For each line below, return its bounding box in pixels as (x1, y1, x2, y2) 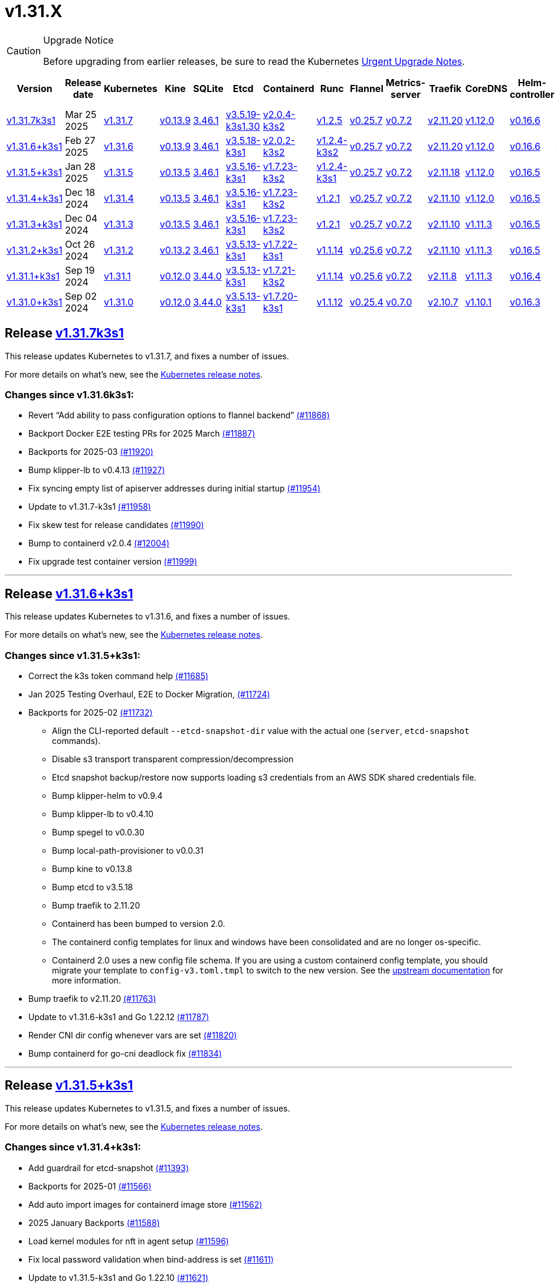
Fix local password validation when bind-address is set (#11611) (28, 1254, 274, 1264)
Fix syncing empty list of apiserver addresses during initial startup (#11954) (28, 483, 321, 494)
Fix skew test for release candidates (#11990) (28, 520, 204, 530)
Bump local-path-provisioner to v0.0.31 (52, 845, 204, 855)
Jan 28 (65, 160, 96, 172)
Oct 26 (65, 238, 96, 250)
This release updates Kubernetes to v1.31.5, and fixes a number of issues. (5, 1103, 290, 1113)
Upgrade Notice (43, 34, 114, 46)
